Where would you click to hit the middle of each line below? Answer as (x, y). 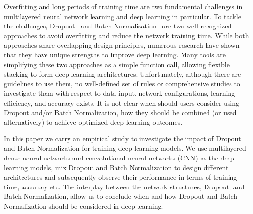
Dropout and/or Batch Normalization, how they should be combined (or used (120, 112)
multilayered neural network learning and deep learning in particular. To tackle (123, 16)
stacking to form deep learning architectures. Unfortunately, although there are (123, 74)
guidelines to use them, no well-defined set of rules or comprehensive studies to (122, 83)
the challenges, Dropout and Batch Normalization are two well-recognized (118, 26)
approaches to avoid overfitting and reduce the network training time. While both (126, 35)
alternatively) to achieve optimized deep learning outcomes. (93, 122)
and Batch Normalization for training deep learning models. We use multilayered (125, 148)
